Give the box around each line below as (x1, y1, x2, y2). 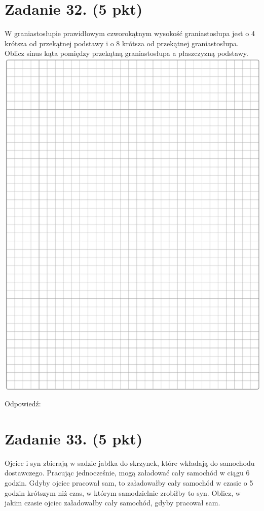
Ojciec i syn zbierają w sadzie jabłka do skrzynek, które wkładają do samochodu (5, 457, 255, 468)
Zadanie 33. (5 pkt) (5, 428, 143, 449)
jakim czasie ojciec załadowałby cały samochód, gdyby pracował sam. (5, 497, 220, 508)
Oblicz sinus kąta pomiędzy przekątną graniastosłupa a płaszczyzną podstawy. (5, 48, 248, 58)
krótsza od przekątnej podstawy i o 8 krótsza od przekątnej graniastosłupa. (5, 38, 239, 48)
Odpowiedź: (5, 398, 41, 409)
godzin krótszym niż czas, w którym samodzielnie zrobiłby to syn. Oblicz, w (5, 487, 241, 498)
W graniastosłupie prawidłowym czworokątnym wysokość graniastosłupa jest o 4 (5, 28, 255, 39)
